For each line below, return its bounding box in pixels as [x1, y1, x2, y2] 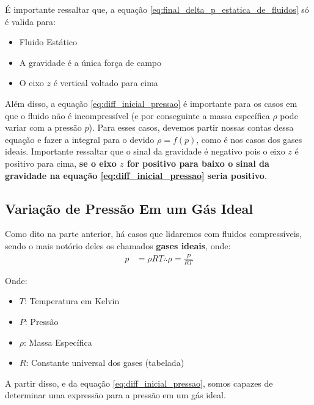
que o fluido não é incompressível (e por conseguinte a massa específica [5, 109, 270, 122]
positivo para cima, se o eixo [5, 156, 117, 169]
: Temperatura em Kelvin [24, 294, 120, 307]
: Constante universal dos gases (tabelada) [26, 356, 184, 369]
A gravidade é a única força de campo [19, 56, 162, 68]
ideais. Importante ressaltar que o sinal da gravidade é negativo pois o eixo [5, 145, 285, 158]
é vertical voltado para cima [53, 76, 158, 89]
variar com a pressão [5, 121, 82, 134]
